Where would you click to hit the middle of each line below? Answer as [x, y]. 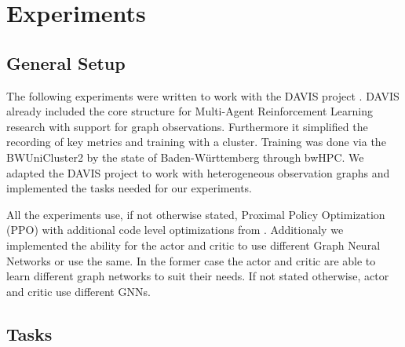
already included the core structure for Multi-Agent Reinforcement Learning [190, 111]
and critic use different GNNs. [78, 291]
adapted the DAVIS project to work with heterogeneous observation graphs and [198, 172]
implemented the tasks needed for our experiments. [129, 188]
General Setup [66, 62]
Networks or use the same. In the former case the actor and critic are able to [191, 260]
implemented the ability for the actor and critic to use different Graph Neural [193, 245]
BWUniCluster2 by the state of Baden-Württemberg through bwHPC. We [185, 157]
